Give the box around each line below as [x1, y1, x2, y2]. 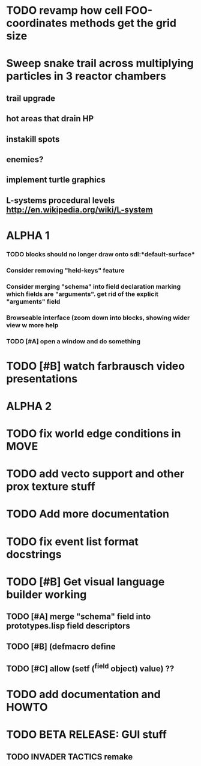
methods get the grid [70, 16, 177, 30]
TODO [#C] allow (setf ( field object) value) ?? [6, 662, 175, 674]
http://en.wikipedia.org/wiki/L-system [6, 205, 153, 215]
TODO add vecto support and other [6, 467, 185, 481]
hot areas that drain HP [6, 113, 94, 124]
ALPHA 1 [6, 229, 50, 242]
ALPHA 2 [6, 399, 52, 413]
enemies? [6, 154, 44, 164]
